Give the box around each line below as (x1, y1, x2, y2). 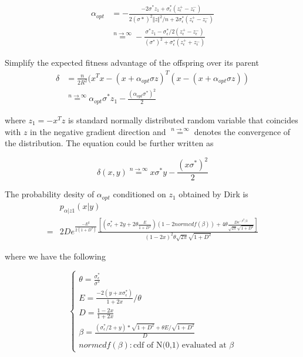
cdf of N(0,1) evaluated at (133, 341, 227, 350)
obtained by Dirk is (179, 188, 248, 200)
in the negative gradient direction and (30, 125, 166, 137)
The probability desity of (5, 188, 95, 200)
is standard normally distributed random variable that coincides (68, 113, 298, 126)
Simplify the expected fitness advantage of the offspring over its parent (5, 56, 259, 69)
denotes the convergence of (194, 125, 291, 137)
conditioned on (113, 188, 166, 200)
